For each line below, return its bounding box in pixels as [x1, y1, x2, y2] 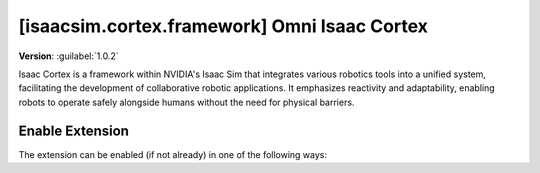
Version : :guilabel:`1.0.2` [18, 50, 119, 62]
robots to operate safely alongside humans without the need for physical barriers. [18, 96, 355, 108]
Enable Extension [18, 122, 130, 139]
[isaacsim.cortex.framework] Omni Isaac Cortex [18, 15, 429, 37]
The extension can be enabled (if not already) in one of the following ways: [18, 148, 328, 160]
